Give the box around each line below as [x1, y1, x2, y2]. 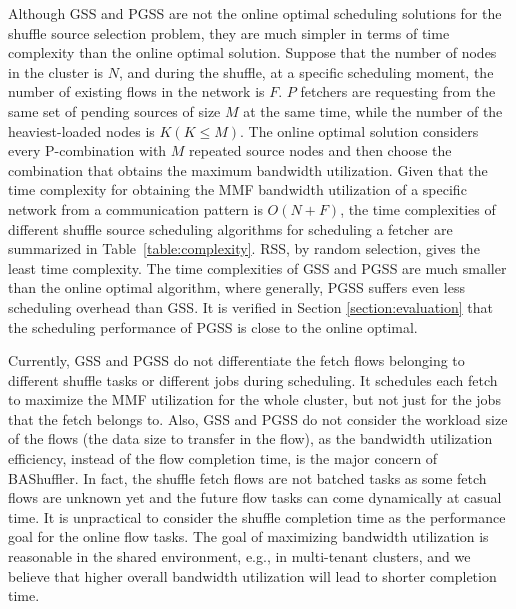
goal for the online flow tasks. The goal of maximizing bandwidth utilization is [8, 526, 489, 547]
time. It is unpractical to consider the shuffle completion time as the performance [8, 506, 506, 527]
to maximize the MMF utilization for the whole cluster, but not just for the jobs [8, 389, 501, 410]
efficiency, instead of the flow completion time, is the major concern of [8, 448, 438, 469]
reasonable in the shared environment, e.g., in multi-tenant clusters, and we [8, 546, 471, 567]
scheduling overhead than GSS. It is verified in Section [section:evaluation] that [8, 296, 494, 317]
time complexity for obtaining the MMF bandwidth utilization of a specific [8, 179, 467, 200]
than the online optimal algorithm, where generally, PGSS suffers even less [8, 277, 465, 298]
